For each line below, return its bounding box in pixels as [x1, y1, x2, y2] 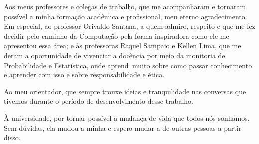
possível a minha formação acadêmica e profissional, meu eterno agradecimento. [4, 11, 247, 21]
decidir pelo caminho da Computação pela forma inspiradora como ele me [4, 30, 229, 41]
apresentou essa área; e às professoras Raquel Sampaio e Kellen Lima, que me [4, 40, 241, 51]
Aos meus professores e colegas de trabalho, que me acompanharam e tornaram [4, 1, 246, 11]
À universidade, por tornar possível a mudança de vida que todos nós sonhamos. [4, 112, 250, 123]
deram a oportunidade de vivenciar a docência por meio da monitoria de [4, 50, 225, 60]
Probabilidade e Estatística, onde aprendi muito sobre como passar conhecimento [4, 60, 252, 70]
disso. [4, 132, 21, 143]
